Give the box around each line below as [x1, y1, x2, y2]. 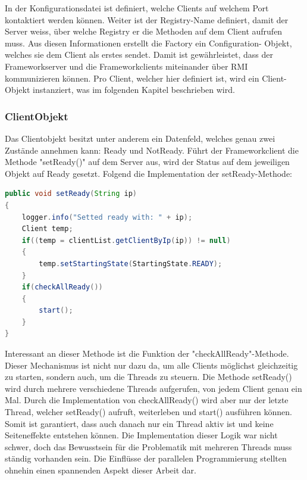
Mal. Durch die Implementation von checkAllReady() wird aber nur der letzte [5, 394, 289, 406]
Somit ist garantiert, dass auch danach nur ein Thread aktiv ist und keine [5, 417, 274, 429]
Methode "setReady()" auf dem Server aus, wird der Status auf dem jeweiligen [5, 155, 290, 168]
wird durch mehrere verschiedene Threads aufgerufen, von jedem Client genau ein [5, 382, 302, 394]
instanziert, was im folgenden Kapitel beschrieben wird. [33, 83, 235, 96]
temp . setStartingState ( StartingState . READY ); [39, 259, 223, 268]
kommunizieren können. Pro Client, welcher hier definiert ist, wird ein [5, 71, 259, 84]
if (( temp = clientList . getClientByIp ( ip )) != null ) [21, 236, 231, 245]
